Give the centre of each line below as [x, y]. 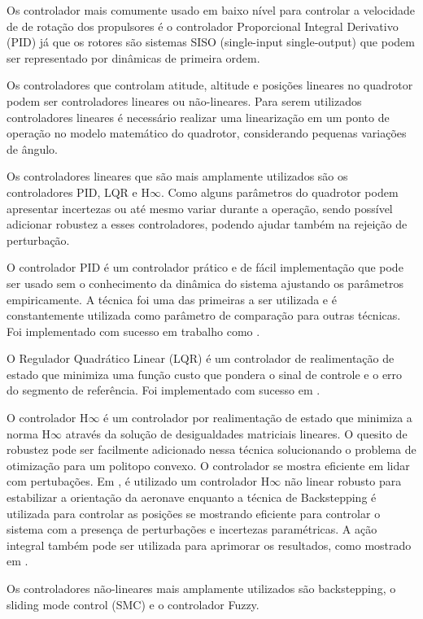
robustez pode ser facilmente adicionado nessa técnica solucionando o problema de [211, 449]
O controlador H [48, 418]
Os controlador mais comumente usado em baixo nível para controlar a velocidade [211, 10]
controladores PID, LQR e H [78, 192]
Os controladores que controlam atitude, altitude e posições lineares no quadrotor [210, 85]
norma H [29, 433]
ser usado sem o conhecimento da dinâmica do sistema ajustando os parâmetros [205, 283]
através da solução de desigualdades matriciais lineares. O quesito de [236, 433]
